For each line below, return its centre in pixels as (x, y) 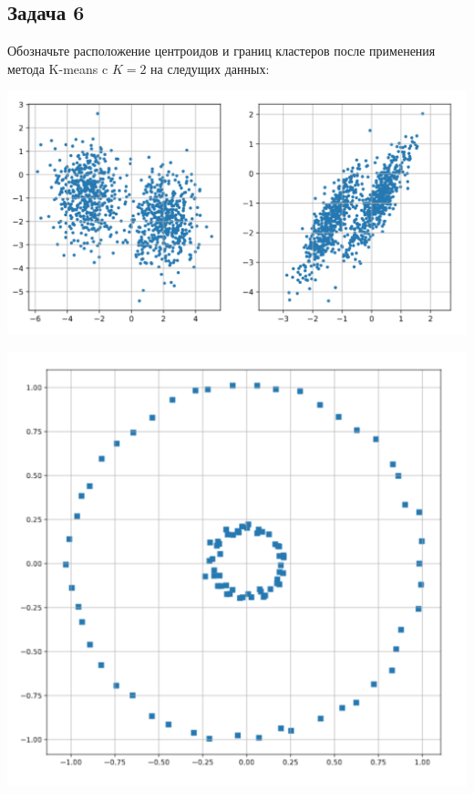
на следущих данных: (210, 68)
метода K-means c (58, 68)
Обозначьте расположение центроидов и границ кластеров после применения (222, 51)
